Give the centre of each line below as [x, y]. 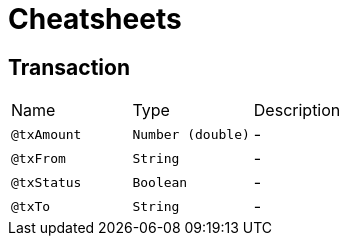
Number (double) [191, 134]
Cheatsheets [95, 19]
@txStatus [46, 182]
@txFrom [38, 158]
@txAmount [46, 134]
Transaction [69, 67]
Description [297, 110]
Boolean [160, 182]
